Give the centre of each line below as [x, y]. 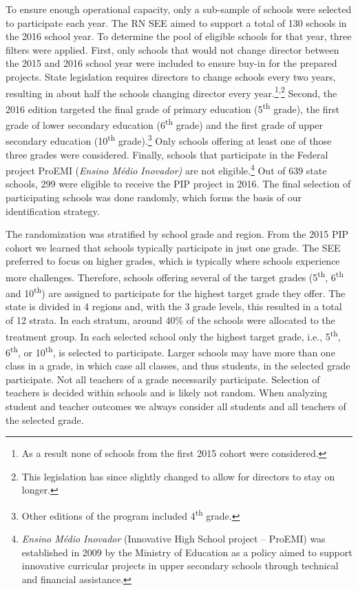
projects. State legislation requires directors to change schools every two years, [171, 76]
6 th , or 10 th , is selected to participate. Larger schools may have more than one [170, 351]
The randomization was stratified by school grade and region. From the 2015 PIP [177, 234]
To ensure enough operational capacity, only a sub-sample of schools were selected [179, 9]
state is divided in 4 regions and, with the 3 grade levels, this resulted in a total [174, 306]
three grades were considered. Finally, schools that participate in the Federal [167, 154]
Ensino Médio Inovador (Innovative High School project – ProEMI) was [173, 539]
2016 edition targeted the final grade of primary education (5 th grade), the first [173, 108]
